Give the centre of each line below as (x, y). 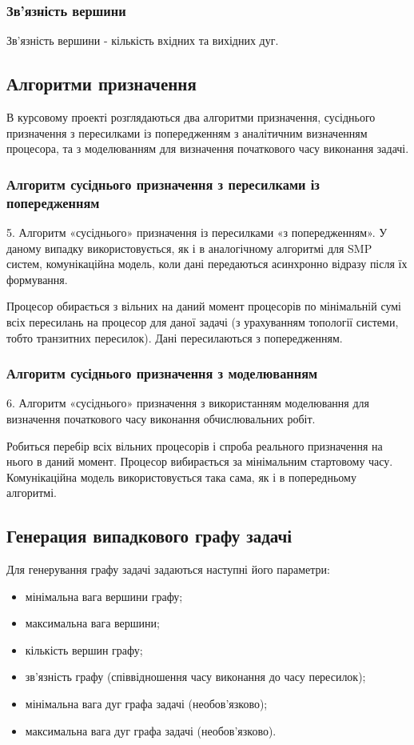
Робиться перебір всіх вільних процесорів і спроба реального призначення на (195, 445)
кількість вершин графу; (84, 649)
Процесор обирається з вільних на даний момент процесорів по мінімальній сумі (204, 306)
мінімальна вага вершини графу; (104, 596)
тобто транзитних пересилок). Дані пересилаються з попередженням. (175, 337)
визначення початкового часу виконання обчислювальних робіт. (161, 418)
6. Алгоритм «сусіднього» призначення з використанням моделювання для (188, 403)
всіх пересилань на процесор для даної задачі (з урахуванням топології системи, (203, 321)
